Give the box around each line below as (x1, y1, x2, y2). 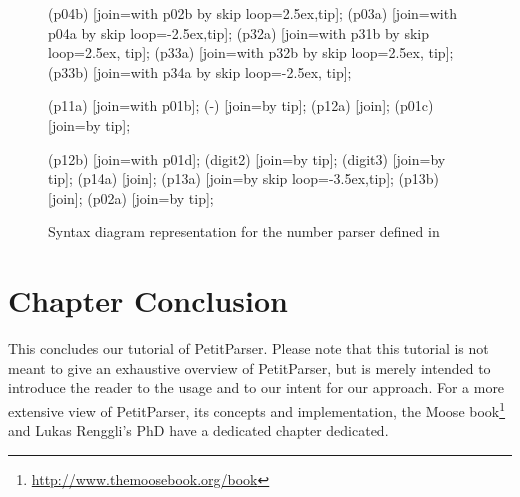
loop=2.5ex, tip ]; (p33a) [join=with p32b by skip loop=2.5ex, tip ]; (48, 42, 454, 63)
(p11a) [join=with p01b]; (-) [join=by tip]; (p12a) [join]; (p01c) (48, 95, 434, 116)
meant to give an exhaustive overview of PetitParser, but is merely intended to (8, 357, 491, 378)
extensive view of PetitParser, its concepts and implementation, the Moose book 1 (8, 397, 506, 421)
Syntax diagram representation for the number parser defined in (48, 221, 440, 242)
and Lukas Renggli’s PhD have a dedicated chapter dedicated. (8, 420, 389, 441)
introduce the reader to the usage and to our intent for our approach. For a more (8, 377, 505, 398)
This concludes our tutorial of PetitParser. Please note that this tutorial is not (8, 338, 489, 359)
